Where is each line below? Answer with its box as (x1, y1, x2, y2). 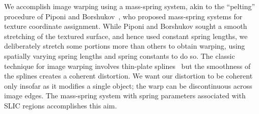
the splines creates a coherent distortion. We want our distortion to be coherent (4, 70, 253, 81)
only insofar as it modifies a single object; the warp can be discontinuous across (4, 80, 252, 91)
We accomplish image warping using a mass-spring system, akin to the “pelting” (4, 1, 255, 11)
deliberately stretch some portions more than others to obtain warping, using (4, 41, 245, 51)
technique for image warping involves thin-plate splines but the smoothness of (4, 60, 251, 71)
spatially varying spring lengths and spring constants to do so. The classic (4, 50, 235, 61)
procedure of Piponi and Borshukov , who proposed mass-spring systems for (4, 11, 243, 21)
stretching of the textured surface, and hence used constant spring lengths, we (4, 30, 248, 41)
